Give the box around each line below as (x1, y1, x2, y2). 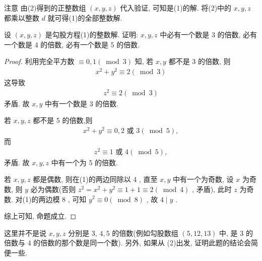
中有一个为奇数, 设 (172, 174, 234, 184)
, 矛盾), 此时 (192, 183, 232, 194)
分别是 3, (68, 227, 97, 238)
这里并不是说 (4, 227, 46, 238)
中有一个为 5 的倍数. (51, 157, 118, 167)
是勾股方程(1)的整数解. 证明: (45, 29, 139, 40)
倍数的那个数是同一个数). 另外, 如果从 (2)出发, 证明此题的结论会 (40, 237, 251, 248)
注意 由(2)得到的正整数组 (4, 3, 86, 13)
